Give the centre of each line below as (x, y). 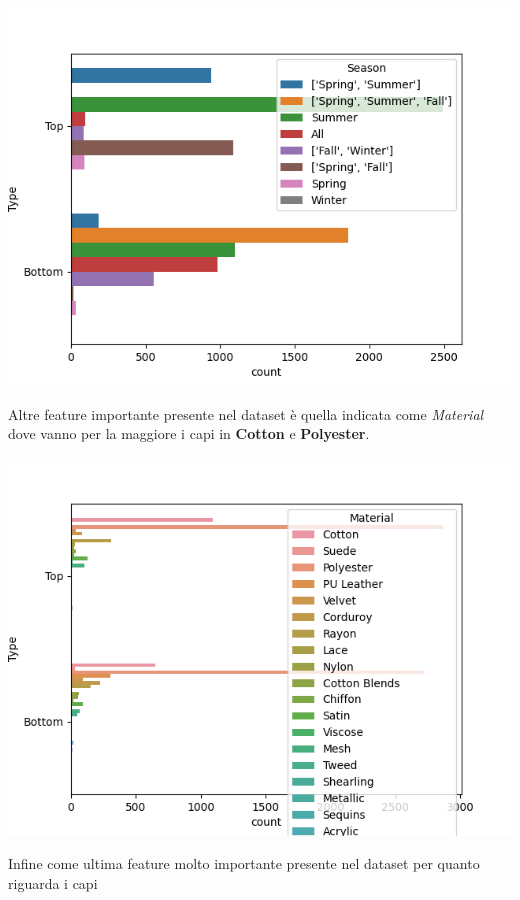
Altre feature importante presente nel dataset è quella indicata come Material (246, 413)
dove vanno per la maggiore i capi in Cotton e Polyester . (189, 433)
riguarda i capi (53, 882)
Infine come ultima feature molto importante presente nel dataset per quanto (244, 863)
